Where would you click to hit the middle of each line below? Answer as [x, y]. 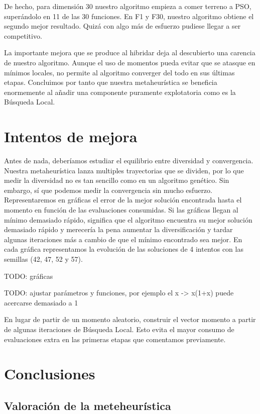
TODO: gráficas [29, 276]
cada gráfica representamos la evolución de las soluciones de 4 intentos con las [124, 249]
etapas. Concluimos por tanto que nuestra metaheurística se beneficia [111, 82]
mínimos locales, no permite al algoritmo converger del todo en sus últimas [119, 72]
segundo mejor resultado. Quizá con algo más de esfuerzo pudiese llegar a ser [122, 26]
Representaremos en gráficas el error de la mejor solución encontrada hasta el [123, 200]
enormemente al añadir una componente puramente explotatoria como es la [120, 92]
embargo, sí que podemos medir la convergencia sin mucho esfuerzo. [108, 190]
